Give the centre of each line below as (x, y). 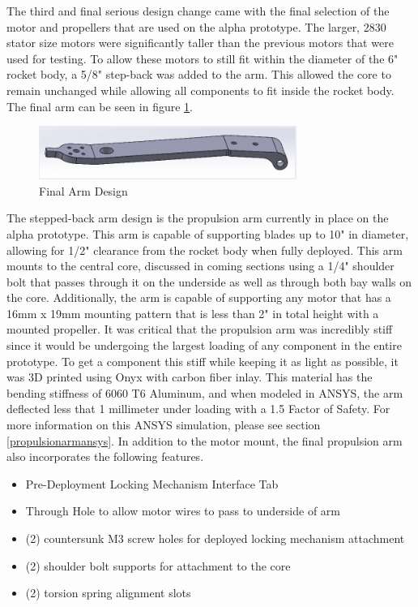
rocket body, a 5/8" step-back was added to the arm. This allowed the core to (199, 74)
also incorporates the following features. (105, 456)
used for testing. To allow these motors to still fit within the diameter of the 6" (203, 58)
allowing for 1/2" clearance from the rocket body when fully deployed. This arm (205, 250)
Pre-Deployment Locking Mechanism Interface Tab (152, 483)
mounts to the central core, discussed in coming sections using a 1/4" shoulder (200, 266)
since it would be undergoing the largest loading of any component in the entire (204, 345)
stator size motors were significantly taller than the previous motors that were (200, 43)
